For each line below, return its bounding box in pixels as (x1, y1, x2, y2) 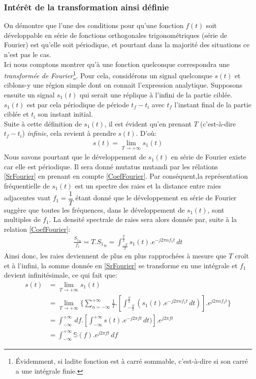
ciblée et (4, 109, 29, 119)
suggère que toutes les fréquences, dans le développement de (4, 204, 185, 215)
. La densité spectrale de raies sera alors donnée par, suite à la (49, 214, 237, 224)
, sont (207, 204, 224, 215)
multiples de (4, 214, 41, 224)
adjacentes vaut (4, 192, 51, 203)
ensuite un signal (4, 90, 55, 100)
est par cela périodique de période (27, 99, 129, 109)
